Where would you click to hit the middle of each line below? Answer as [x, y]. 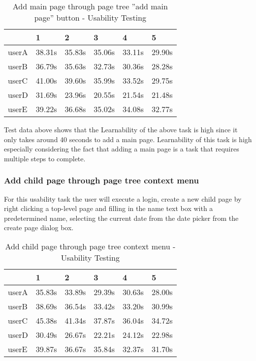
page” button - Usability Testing [90, 17]
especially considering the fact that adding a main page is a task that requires [122, 149]
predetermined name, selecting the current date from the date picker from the [121, 218]
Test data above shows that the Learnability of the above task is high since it [121, 129]
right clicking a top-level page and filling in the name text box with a [109, 208]
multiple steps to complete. [45, 158]
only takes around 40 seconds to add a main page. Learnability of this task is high [128, 139]
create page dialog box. [39, 227]
